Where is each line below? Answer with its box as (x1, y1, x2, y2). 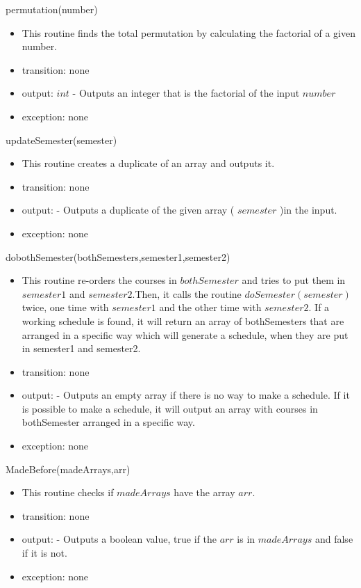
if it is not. (22, 546, 67, 560)
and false (314, 532, 353, 546)
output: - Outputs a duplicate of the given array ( (22, 202, 235, 217)
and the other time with (159, 300, 262, 315)
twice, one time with (22, 300, 109, 315)
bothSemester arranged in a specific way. (22, 415, 195, 429)
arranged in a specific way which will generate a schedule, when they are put (22, 327, 349, 342)
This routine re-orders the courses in (22, 273, 177, 287)
